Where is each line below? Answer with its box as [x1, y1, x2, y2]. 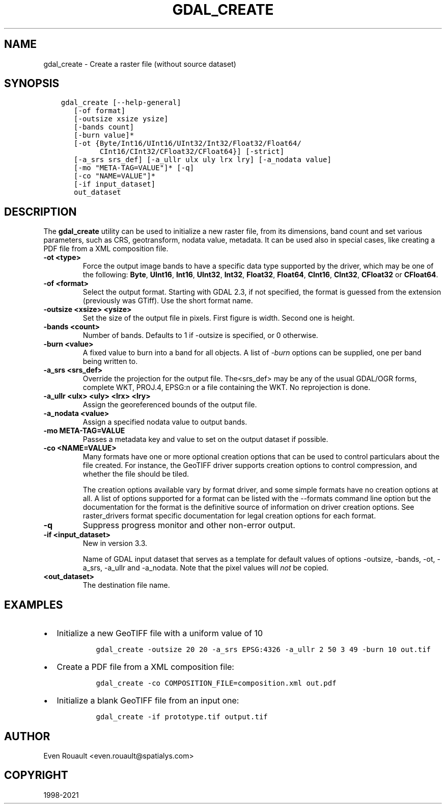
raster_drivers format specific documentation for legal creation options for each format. [82, 511, 376, 520]
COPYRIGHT [4, 769, 68, 782]
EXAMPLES [4, 598, 63, 611]
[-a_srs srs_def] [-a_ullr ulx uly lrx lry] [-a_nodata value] [74, 155, 331, 164]
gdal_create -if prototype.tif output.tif [96, 713, 268, 721]
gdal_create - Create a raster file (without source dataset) [43, 59, 236, 68]
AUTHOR [4, 729, 50, 743]
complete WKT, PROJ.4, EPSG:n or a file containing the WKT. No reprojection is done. [82, 383, 371, 392]
